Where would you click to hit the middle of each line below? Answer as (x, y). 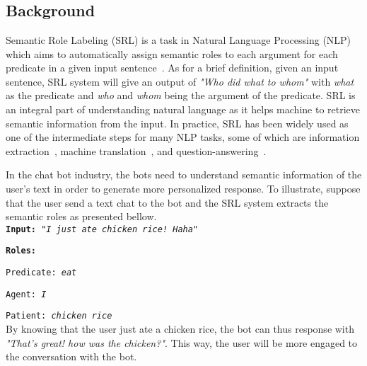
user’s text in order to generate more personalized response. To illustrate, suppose (183, 188)
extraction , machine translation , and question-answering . (136, 150)
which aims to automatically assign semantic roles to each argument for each (172, 53)
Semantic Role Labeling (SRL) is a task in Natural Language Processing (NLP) (179, 40)
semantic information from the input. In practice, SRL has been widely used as (177, 123)
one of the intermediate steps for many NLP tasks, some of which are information (183, 137)
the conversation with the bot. (71, 356)
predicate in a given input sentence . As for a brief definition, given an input (172, 68)
